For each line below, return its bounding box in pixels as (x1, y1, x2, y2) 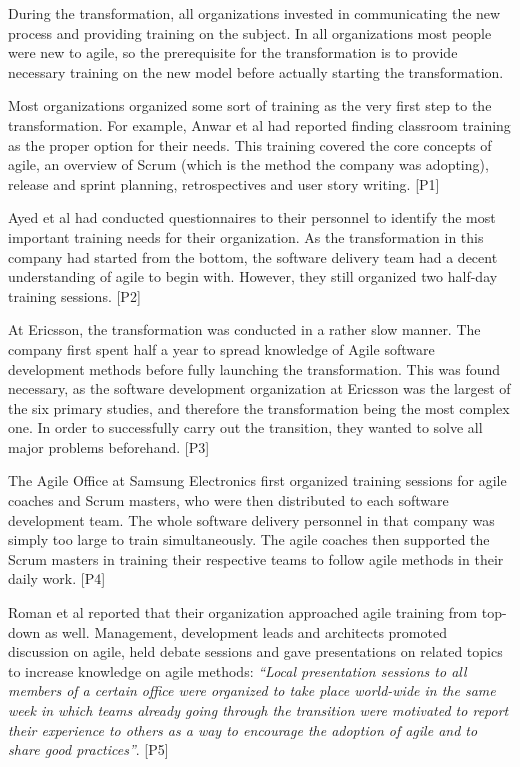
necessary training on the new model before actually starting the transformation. (8, 61, 504, 82)
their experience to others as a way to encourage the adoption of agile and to (8, 719, 478, 740)
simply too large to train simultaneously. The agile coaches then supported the (8, 529, 490, 550)
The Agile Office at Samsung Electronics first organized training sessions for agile (8, 470, 507, 491)
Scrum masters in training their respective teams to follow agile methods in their (8, 548, 504, 569)
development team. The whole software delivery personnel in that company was (8, 509, 495, 530)
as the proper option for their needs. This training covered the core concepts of (8, 134, 492, 155)
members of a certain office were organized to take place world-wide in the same (8, 680, 496, 701)
